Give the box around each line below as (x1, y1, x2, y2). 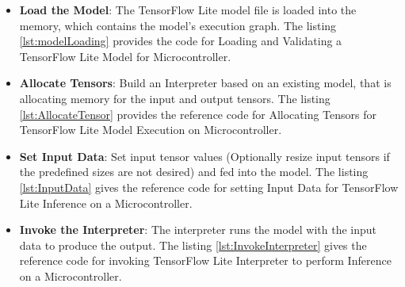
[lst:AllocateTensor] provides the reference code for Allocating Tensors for (19, 105, 377, 122)
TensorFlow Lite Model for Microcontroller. (19, 48, 231, 64)
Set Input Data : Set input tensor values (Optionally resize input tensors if (19, 147, 390, 164)
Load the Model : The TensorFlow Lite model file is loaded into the (19, 2, 357, 17)
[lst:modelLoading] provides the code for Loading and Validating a (19, 33, 342, 49)
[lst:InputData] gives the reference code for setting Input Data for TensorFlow (19, 178, 399, 195)
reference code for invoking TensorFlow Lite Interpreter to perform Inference (19, 252, 392, 269)
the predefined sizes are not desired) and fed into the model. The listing (19, 163, 369, 180)
